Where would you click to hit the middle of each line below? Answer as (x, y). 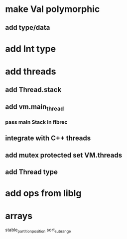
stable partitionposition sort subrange (38, 231)
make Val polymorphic (53, 9)
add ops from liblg (43, 194)
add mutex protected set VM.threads (64, 155)
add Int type (31, 49)
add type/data (28, 28)
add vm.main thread (35, 107)
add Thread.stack (33, 90)
